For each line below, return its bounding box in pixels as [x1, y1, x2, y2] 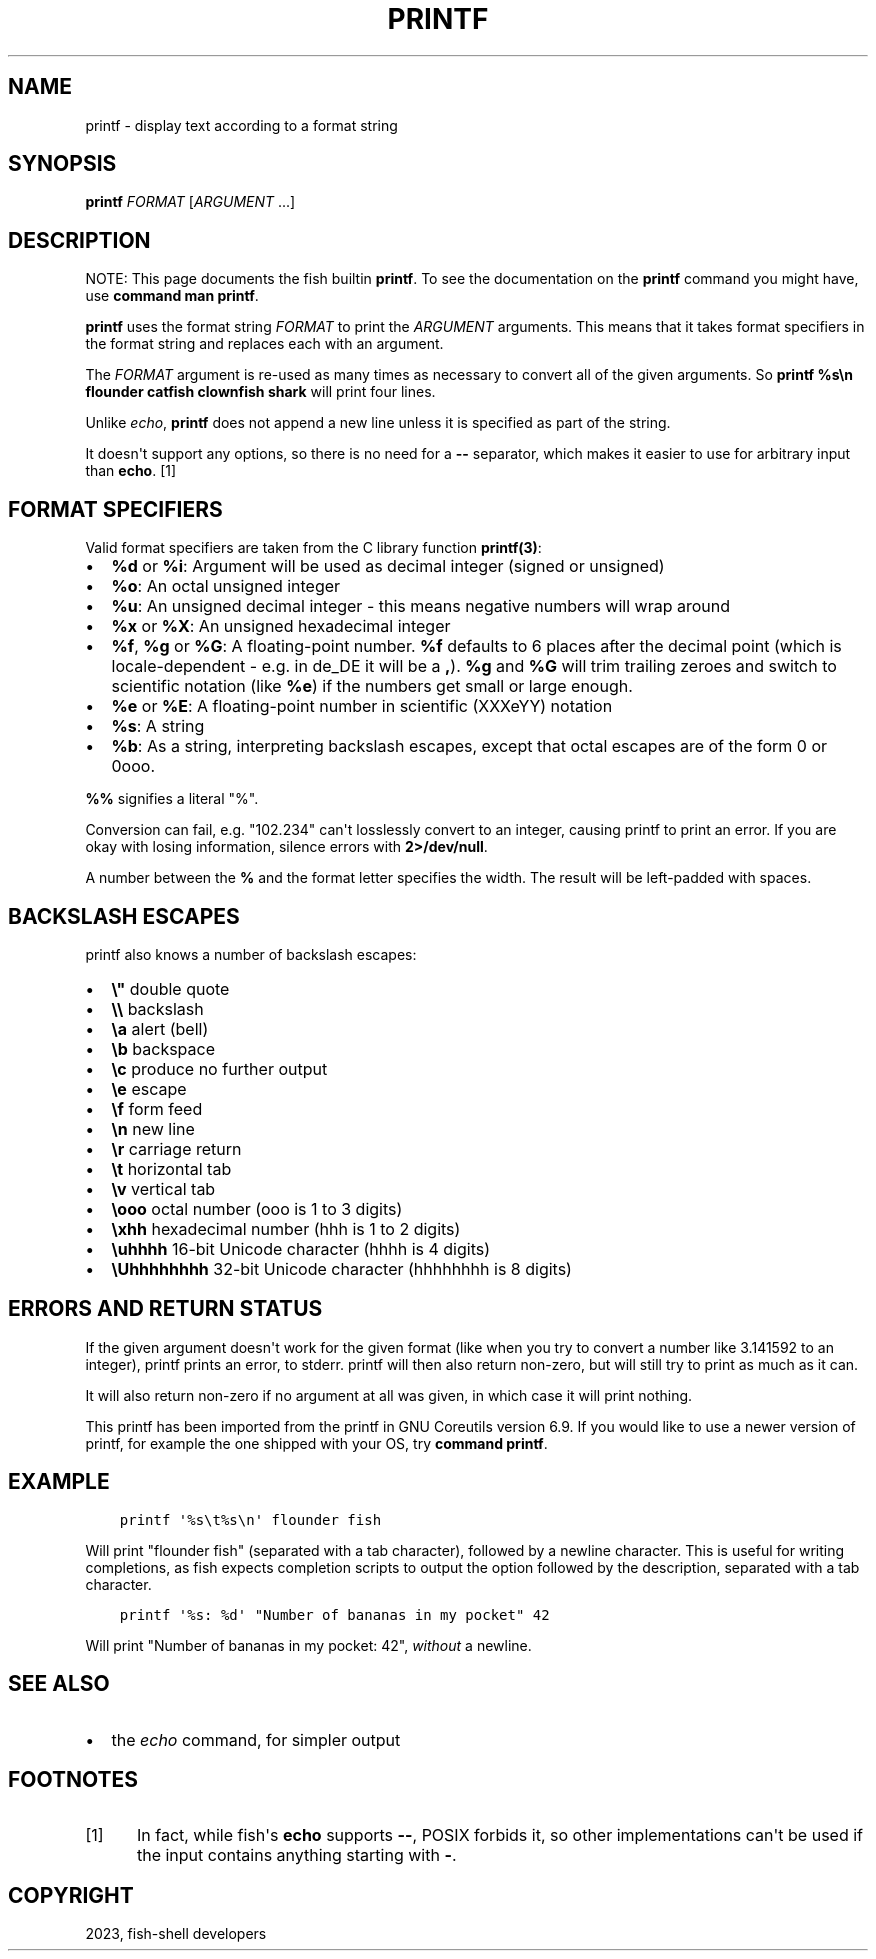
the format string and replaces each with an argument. [85, 335, 444, 353]
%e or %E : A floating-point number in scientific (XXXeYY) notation [111, 696, 613, 717]
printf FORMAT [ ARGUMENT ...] [85, 193, 296, 211]
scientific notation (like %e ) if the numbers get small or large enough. [111, 676, 633, 697]
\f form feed [111, 1098, 203, 1119]
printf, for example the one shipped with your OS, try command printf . [85, 1434, 548, 1452]
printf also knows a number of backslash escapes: [85, 945, 417, 963]
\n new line [111, 1118, 195, 1139]
